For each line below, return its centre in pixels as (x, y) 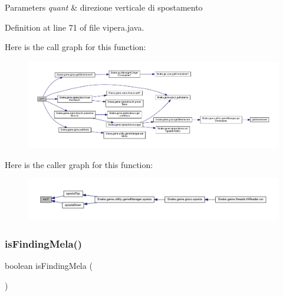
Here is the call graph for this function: (75, 47)
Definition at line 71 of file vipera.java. (75, 27)
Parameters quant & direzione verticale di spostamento (104, 7)
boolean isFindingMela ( (49, 266)
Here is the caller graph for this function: (79, 164)
